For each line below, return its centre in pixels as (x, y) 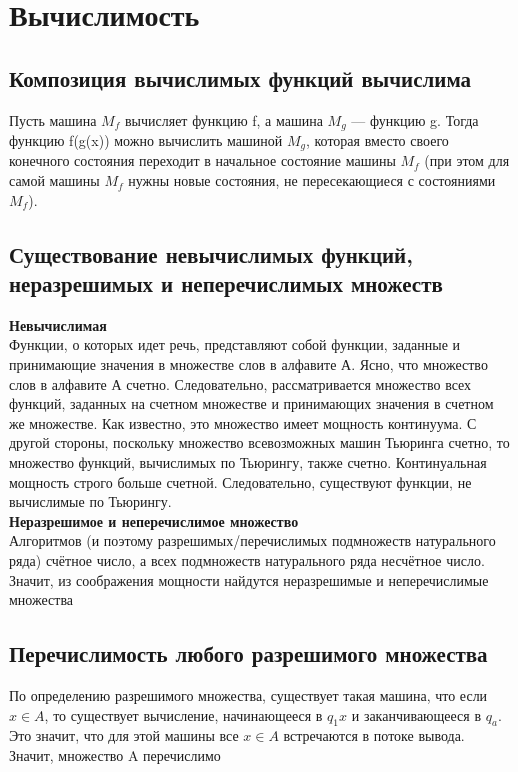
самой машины (54, 180)
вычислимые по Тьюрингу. (90, 501)
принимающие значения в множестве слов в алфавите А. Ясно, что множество (248, 364)
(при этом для (467, 160)
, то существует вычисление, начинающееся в (183, 714)
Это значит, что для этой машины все (124, 735)
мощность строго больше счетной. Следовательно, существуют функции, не (240, 481)
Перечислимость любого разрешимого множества (248, 653)
